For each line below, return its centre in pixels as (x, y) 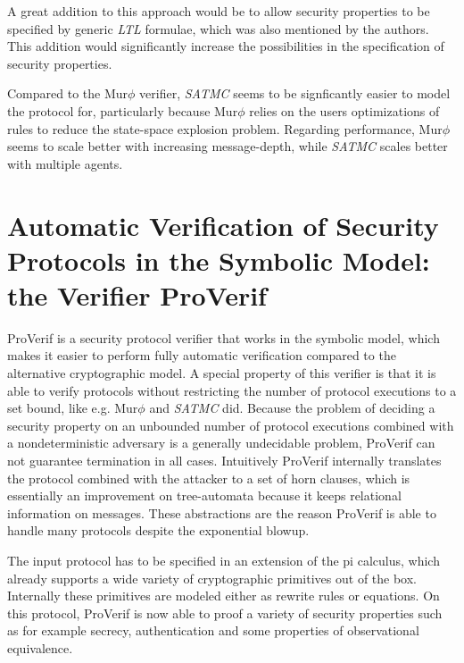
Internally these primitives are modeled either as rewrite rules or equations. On (224, 596)
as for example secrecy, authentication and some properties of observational (213, 630)
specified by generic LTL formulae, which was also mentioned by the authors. (218, 28)
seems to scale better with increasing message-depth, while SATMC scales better (228, 146)
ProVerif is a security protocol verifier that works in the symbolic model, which (224, 337)
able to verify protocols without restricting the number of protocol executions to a (232, 390)
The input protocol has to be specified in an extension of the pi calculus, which (224, 560)
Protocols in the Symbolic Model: (219, 260)
